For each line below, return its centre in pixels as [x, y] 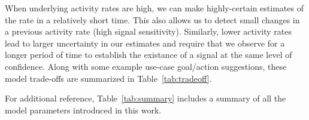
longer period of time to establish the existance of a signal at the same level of [149, 55]
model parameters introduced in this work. [83, 110]
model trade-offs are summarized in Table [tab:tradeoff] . [108, 78]
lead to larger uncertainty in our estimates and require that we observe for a [145, 43]
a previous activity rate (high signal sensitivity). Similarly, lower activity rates [148, 31]
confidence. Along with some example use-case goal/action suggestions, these [146, 66]
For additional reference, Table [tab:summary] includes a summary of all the [146, 98]
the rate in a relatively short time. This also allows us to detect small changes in [152, 19]
